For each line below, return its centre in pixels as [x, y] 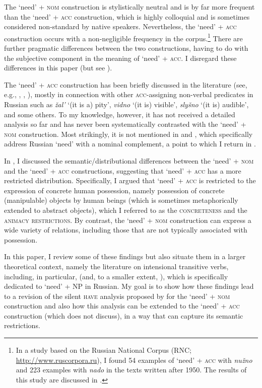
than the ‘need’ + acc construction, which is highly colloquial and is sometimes [127, 16]
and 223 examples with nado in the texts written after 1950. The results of [131, 370]
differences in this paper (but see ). [58, 68]
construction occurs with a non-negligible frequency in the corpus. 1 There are [123, 37]
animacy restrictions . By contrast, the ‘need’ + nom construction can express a [128, 220]
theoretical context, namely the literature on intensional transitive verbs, [116, 266]
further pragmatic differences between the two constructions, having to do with [126, 48]
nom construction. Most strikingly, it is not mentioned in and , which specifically [128, 134]
